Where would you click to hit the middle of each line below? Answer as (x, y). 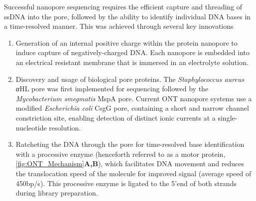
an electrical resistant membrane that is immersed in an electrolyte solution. (132, 62)
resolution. (65, 127)
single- (228, 117)
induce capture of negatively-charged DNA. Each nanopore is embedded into (133, 52)
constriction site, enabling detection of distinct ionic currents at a (116, 117)
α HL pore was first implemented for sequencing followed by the (112, 89)
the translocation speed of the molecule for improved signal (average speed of (133, 173)
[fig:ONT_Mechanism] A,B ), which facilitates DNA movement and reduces (130, 164)
